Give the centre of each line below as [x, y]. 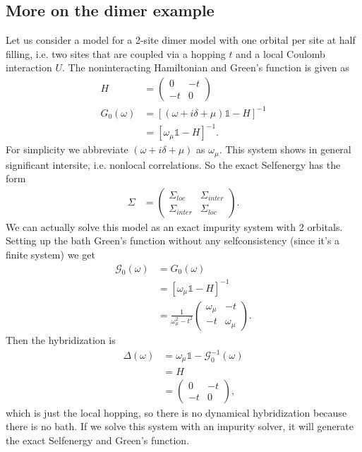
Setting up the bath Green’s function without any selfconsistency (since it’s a [173, 240]
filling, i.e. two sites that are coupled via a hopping [116, 53]
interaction [29, 67]
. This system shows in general [285, 149]
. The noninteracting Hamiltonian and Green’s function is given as [206, 67]
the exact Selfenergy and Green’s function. [98, 440]
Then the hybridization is [61, 339]
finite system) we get [50, 254]
